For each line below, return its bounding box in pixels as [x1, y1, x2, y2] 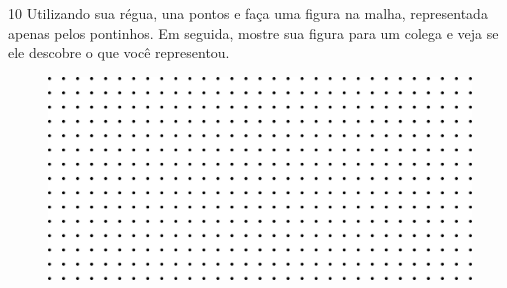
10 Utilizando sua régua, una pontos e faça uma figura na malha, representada [8, 3, 488, 23]
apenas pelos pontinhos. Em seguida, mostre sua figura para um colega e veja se [8, 22, 499, 43]
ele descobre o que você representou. [8, 42, 230, 63]
